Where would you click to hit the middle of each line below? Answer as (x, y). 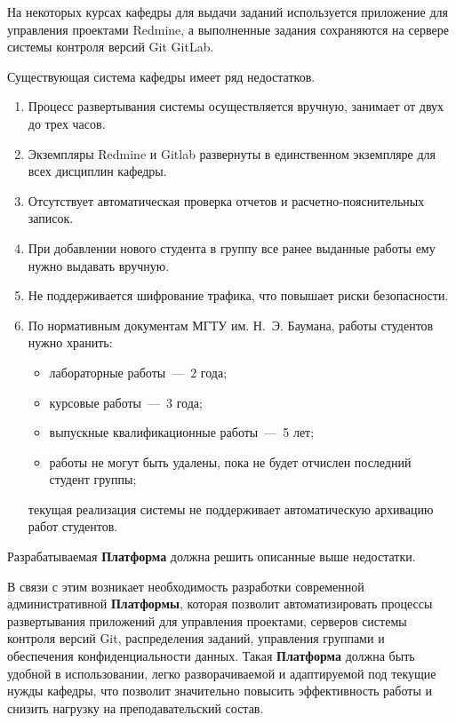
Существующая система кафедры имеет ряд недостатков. (161, 76)
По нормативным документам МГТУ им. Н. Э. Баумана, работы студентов (231, 325)
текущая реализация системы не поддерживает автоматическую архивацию (231, 508)
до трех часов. (67, 123)
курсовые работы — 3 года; (126, 402)
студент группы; (93, 479)
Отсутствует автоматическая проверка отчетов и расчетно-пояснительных (226, 200)
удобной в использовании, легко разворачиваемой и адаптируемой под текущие (222, 673)
